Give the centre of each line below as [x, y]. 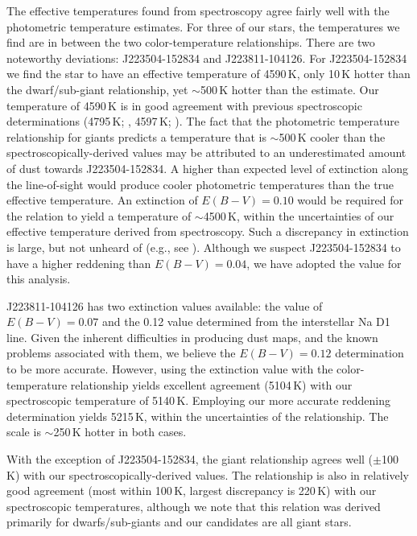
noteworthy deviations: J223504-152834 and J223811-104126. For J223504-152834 [207, 58]
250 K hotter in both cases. [120, 432]
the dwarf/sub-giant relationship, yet [97, 89]
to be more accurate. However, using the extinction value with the [170, 369]
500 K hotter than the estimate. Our [289, 89]
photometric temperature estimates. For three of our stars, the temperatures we [203, 26]
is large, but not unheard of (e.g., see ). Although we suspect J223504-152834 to [204, 247]
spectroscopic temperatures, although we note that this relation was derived [194, 506]
